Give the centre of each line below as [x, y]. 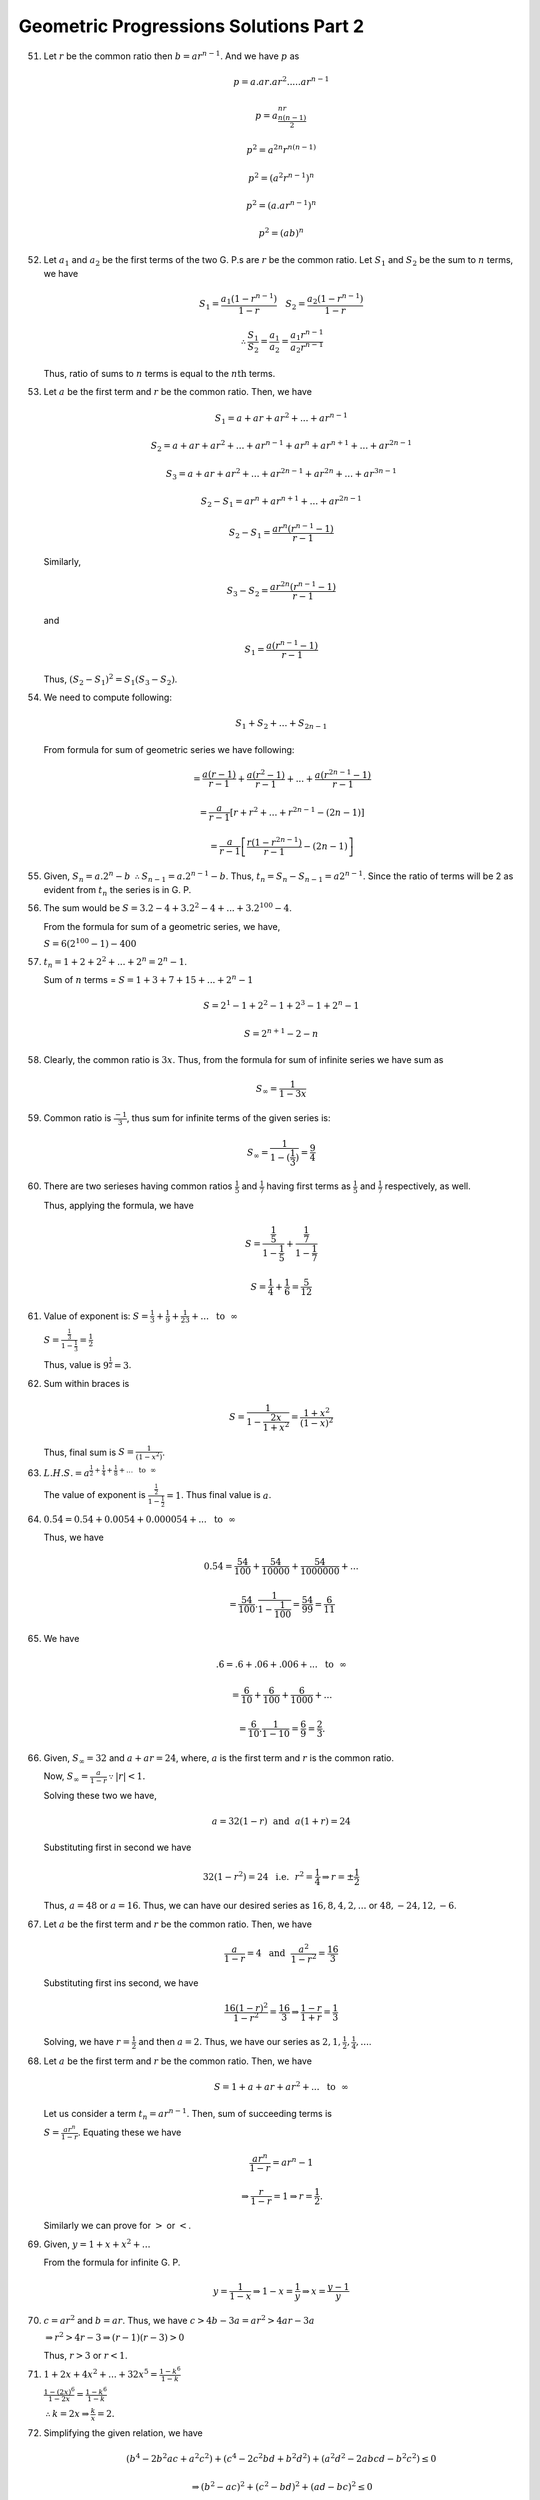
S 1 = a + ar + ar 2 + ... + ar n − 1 [281, 418]
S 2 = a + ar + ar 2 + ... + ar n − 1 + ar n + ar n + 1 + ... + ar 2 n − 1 [281, 446]
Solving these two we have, [100, 1795]
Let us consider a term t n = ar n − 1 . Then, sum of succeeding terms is [187, 2114]
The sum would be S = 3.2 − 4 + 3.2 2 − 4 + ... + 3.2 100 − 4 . [167, 907]
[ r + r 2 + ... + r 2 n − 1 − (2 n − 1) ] [297, 811]
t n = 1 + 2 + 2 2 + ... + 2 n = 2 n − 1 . [115, 962]
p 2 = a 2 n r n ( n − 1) [281, 149]
